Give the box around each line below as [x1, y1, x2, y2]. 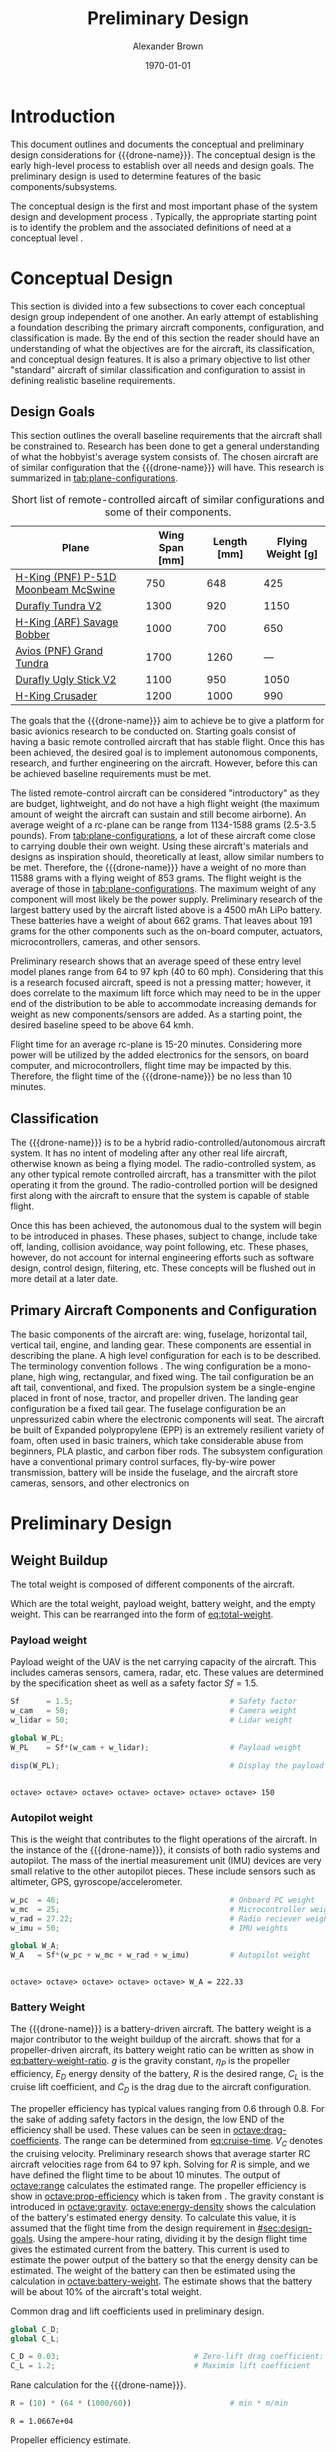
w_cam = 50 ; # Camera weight [10, 1706, 298, 1716]
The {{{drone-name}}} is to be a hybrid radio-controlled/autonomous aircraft [10, 1137, 326, 1149]
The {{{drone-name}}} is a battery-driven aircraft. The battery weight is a [10, 2023, 312, 2035]
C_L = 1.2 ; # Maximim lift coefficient [10, 2361, 311, 2371]
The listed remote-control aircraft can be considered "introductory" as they [10, 787, 320, 799]
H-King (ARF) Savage [15, 615, 119, 629]
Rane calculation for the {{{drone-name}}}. [10, 2379, 187, 2391]
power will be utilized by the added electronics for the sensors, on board [10, 1049, 309, 1061]
